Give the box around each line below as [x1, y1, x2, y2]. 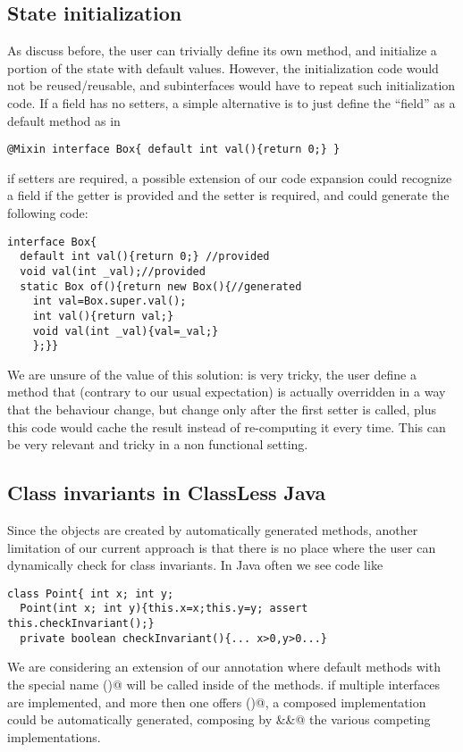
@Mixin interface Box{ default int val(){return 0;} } [7, 143, 341, 156]
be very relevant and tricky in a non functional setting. [7, 435, 308, 454]
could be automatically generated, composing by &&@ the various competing [7, 710, 431, 729]
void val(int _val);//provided [20, 264, 206, 278]
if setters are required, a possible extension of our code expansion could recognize [7, 168, 452, 187]
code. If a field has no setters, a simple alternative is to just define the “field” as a [7, 93, 456, 112]
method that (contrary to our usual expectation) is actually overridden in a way [7, 382, 446, 401]
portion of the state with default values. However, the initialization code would [7, 58, 439, 77]
